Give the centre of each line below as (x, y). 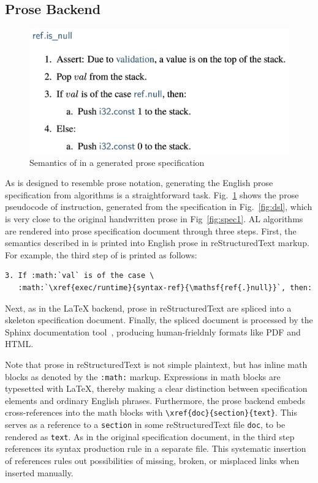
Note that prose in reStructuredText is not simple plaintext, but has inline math (156, 365)
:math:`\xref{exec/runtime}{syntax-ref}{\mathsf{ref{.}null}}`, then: (165, 288)
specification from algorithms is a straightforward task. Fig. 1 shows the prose (152, 194)
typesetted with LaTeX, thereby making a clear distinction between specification (156, 388)
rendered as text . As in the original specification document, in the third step (150, 436)
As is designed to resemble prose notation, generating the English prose (139, 183)
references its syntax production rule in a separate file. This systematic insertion (156, 448)
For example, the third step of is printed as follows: (101, 254)
